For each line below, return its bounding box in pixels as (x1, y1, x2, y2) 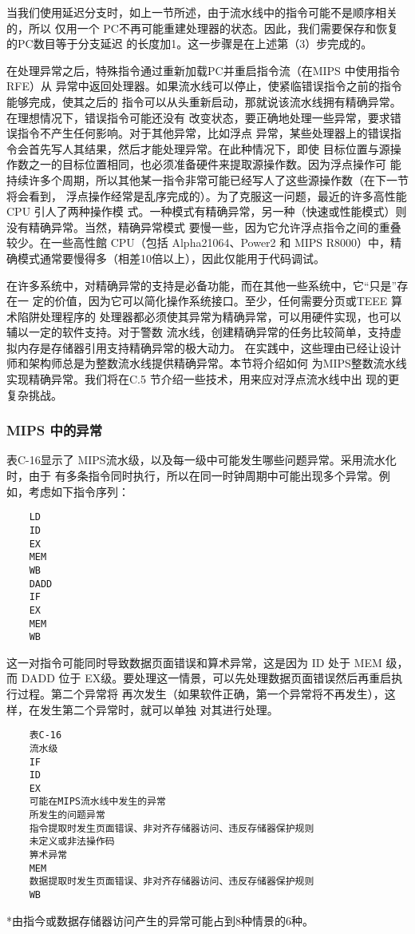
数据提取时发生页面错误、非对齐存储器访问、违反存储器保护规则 (29, 876, 314, 888)
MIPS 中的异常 (6, 420, 103, 440)
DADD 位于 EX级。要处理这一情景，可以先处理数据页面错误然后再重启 (21, 670, 392, 686)
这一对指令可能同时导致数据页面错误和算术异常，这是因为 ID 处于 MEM (6, 654, 382, 670)
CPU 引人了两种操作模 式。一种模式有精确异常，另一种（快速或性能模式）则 (6, 203, 407, 220)
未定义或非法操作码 (29, 836, 115, 848)
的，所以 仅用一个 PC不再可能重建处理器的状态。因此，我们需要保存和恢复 (6, 19, 398, 36)
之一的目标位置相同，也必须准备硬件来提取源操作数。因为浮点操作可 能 (28, 156, 401, 173)
